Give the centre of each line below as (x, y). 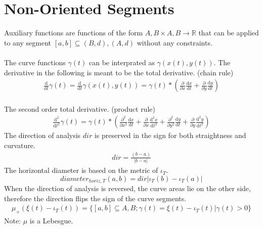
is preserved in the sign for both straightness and (170, 135)
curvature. (20, 145)
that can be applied (229, 33)
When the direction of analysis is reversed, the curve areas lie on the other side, (127, 188)
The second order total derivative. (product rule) (80, 108)
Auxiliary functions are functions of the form (74, 33)
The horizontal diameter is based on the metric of (81, 170)
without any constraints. (174, 42)
